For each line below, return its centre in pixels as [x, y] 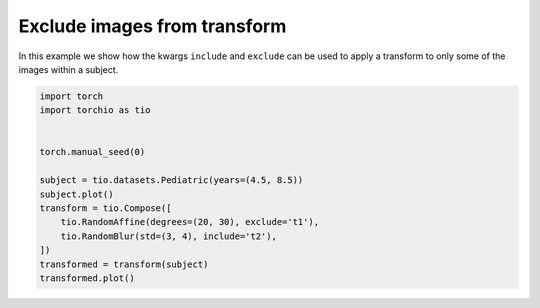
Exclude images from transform [152, 26]
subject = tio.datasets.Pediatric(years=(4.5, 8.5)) [171, 180]
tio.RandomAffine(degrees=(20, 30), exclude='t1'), [190, 222]
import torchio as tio [95, 110]
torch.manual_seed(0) [92, 152]
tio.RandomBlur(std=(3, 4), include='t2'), [168, 236]
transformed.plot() [87, 278]
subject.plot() [76, 194]
